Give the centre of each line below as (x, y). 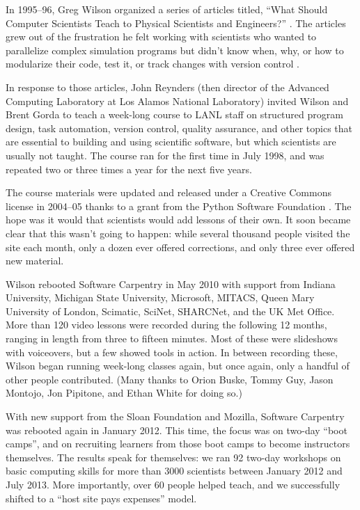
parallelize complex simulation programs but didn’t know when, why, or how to (175, 50)
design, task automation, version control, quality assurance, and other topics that (179, 128)
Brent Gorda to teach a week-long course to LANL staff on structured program (174, 114)
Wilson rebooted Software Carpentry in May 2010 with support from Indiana (171, 284)
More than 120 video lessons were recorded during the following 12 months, (166, 325)
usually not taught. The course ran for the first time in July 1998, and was (165, 155)
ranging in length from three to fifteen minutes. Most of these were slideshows (172, 338)
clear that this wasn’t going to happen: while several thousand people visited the (178, 233)
